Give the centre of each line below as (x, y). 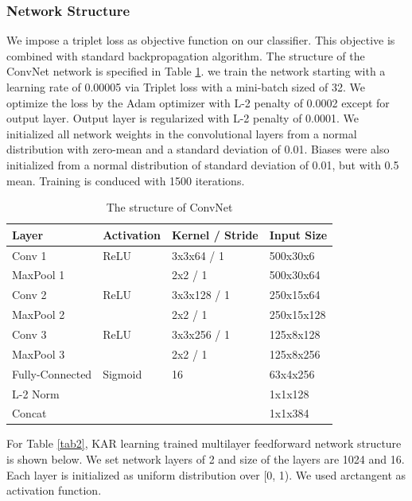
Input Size (298, 234)
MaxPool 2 (39, 315)
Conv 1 (29, 255)
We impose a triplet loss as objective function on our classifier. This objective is (201, 40)
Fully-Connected (52, 373)
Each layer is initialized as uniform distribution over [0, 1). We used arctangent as (206, 474)
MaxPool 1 (39, 275)
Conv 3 (29, 334)
